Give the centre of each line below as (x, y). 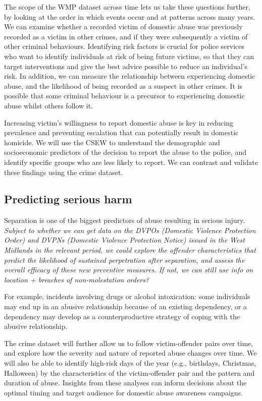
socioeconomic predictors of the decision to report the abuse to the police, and (125, 152)
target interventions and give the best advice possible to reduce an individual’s (126, 66)
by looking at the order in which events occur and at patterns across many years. (130, 16)
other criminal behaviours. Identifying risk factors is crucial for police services (124, 46)
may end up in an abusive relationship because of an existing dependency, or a (126, 306)
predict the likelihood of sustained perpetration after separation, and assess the (124, 260)
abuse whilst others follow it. (49, 105)
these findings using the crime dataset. (64, 172)
